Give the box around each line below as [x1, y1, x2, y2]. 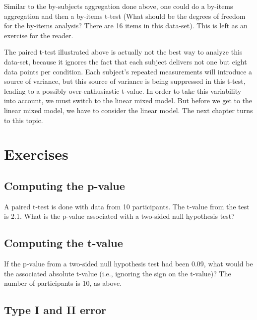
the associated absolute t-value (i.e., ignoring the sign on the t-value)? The [4, 268, 231, 278]
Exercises [4, 144, 68, 164]
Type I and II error [4, 302, 106, 318]
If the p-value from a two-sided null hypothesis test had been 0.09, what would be [4, 258, 253, 269]
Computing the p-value [4, 178, 125, 193]
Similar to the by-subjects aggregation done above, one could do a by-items [4, 1, 233, 11]
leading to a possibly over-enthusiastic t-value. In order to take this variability [4, 85, 242, 96]
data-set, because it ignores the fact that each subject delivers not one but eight [4, 56, 247, 66]
